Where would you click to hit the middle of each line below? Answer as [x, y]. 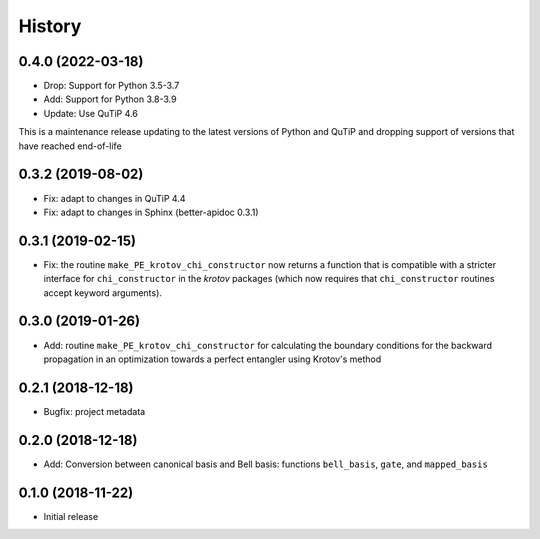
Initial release [71, 516]
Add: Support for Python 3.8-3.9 [110, 99]
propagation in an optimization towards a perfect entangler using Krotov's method [212, 359]
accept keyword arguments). [102, 292]
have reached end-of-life [70, 146]
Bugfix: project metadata [94, 411]
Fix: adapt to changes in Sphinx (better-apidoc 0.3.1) [151, 212]
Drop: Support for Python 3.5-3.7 [111, 86]
